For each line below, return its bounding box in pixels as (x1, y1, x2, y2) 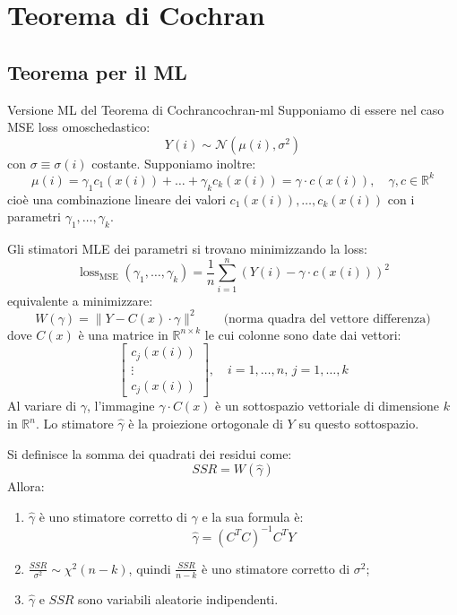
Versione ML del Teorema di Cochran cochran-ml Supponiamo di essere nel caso (7, 100, 444, 118)
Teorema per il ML (7, 57, 187, 85)
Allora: (7, 477, 45, 496)
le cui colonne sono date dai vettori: (204, 325, 401, 343)
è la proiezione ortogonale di (128, 414, 283, 433)
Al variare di (7, 396, 77, 415)
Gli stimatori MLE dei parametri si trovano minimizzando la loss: (7, 239, 367, 258)
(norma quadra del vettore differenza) (223, 312, 431, 325)
